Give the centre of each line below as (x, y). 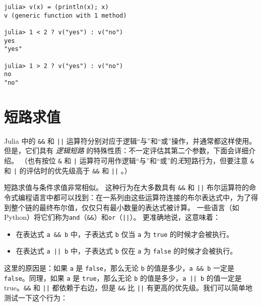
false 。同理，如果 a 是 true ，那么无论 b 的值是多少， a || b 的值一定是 (123, 278)
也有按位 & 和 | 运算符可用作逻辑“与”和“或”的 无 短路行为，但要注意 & (141, 160)
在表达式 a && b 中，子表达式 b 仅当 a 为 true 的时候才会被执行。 (125, 234)
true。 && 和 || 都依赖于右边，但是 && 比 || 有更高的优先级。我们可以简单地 (128, 288)
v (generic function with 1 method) (65, 15)
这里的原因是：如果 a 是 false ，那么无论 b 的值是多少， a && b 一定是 (119, 268)
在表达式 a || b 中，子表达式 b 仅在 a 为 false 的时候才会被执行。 (126, 251)
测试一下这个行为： (36, 298)
